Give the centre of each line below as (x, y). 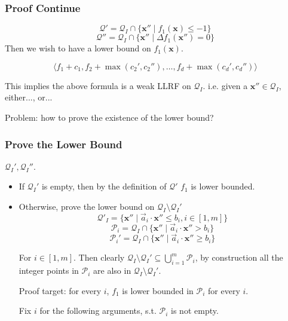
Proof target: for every (60, 290)
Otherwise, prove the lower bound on (87, 206)
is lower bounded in (158, 290)
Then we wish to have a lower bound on (78, 48)
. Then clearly (99, 257)
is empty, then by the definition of (104, 186)
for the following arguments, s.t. (98, 311)
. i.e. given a (225, 85)
